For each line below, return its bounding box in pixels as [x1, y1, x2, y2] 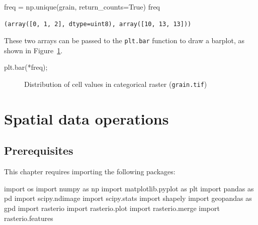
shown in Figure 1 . [4, 45, 63, 55]
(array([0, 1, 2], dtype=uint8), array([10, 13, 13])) [4, 20, 192, 28]
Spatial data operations [4, 108, 169, 129]
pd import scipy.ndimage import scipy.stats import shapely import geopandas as [4, 193, 252, 203]
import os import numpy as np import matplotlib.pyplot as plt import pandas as [4, 183, 254, 193]
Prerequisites [4, 143, 73, 158]
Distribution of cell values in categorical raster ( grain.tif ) [24, 79, 207, 89]
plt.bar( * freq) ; [4, 62, 48, 72]
